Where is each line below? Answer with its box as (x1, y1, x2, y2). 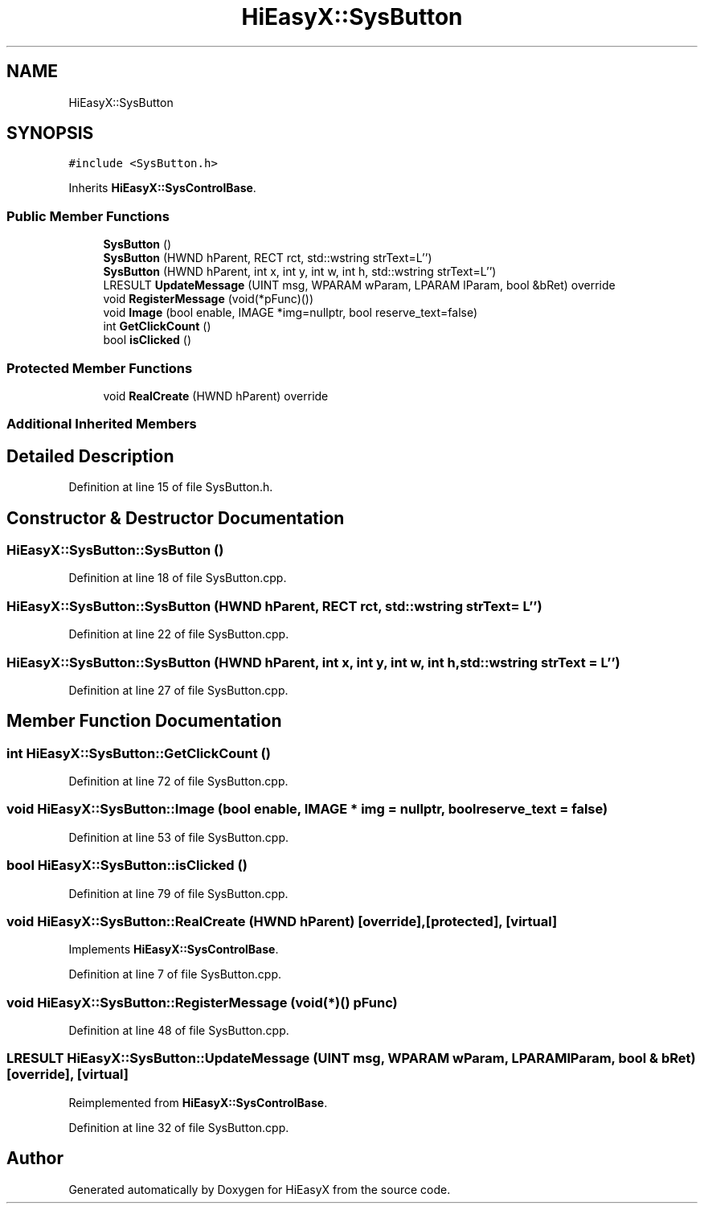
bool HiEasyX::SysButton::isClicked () (6, 857, 248, 874)
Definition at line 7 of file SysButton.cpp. (68, 967, 282, 982)
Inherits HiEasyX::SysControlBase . (68, 181, 256, 195)
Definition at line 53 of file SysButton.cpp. (68, 830, 289, 844)
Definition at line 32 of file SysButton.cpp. (68, 1120, 289, 1134)
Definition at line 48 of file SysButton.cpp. (68, 1023, 289, 1038)
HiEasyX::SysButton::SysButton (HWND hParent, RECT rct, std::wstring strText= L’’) (6, 597, 542, 614)
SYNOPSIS (6, 123, 94, 144)
